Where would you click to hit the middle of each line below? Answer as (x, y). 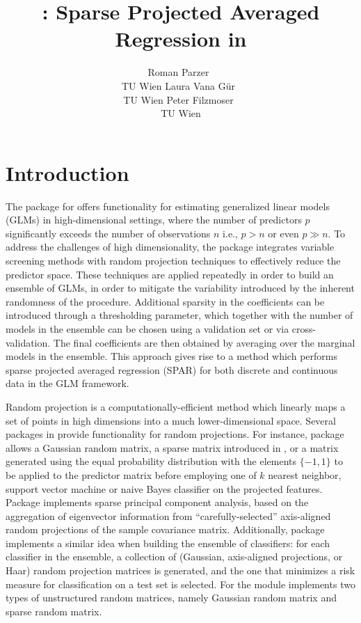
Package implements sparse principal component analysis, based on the (157, 502)
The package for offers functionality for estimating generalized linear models (168, 206)
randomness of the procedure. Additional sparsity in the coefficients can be (165, 301)
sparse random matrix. (54, 611)
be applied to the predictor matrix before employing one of (131, 474)
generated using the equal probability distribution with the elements (151, 461)
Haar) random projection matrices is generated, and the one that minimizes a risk (180, 570)
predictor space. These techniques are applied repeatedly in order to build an (170, 274)
